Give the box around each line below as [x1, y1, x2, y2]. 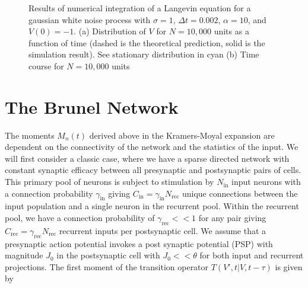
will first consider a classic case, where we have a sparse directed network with [5, 152, 290, 164]
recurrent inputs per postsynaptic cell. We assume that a [59, 224, 266, 236]
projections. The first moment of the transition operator [5, 260, 209, 273]
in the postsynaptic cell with [56, 249, 160, 261]
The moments [5, 129, 55, 141]
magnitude [5, 249, 43, 261]
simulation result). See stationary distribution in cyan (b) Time [28, 48, 259, 60]
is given [275, 260, 303, 273]
